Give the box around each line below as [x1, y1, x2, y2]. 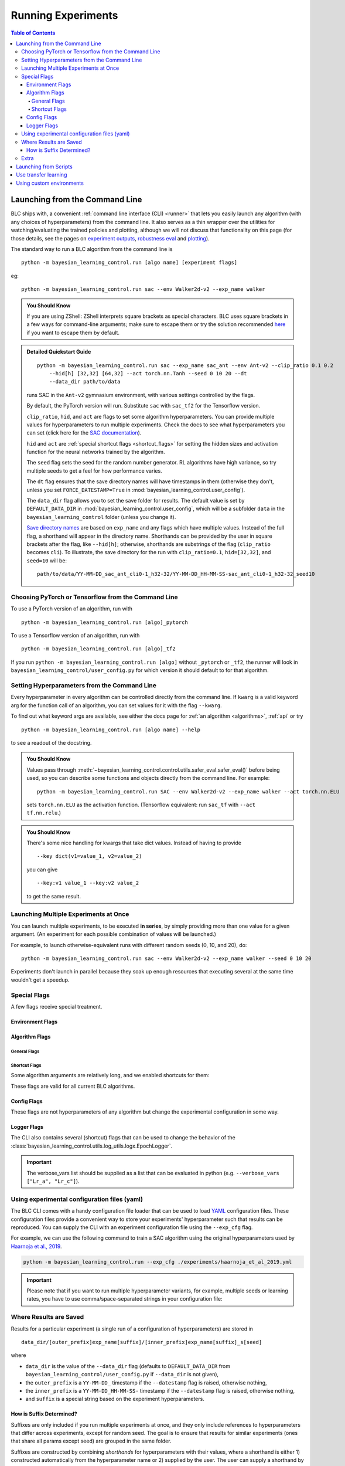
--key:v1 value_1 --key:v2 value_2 [37, 880, 139, 887]
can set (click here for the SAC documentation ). [26, 429, 142, 436]
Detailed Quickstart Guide [26, 348, 91, 355]
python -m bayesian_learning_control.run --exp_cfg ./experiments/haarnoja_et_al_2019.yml [23, 1258, 292, 1265]
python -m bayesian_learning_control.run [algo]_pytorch [21, 619, 189, 626]
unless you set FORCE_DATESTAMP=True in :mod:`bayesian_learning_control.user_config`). [26, 486, 245, 493]
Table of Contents [11, 29, 56, 36]
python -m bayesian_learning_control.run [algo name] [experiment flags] [21, 259, 238, 266]
